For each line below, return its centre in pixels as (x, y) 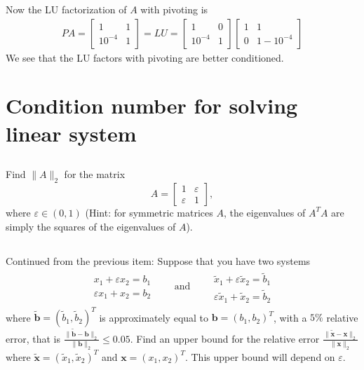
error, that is (33, 338)
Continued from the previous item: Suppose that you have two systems (158, 260)
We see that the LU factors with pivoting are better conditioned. (145, 57)
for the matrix (95, 174)
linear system (71, 133)
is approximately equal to (154, 317)
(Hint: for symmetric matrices (149, 212)
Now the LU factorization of (66, 9)
